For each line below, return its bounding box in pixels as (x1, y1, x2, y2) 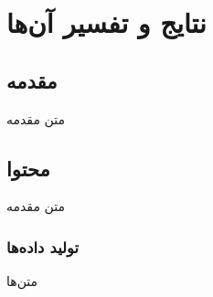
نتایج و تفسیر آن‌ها (6, 4, 207, 41)
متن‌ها (6, 271, 38, 291)
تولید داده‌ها (6, 235, 80, 258)
